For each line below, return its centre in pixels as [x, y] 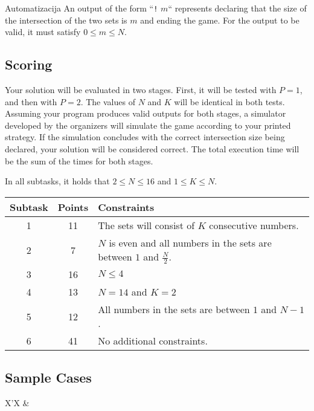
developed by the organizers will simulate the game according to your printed [148, 125]
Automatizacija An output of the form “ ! [82, 8]
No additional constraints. [153, 341]
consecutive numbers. [254, 225]
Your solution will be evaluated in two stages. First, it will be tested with [141, 90]
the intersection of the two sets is [66, 20]
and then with [31, 101]
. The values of [108, 101]
